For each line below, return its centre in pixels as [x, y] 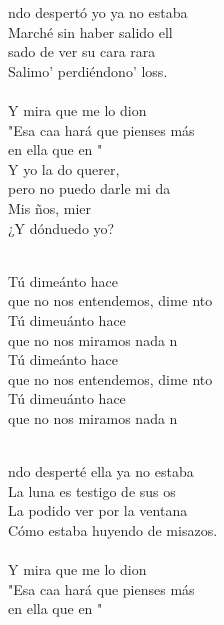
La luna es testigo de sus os [92, 490]
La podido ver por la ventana [98, 510]
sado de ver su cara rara [82, 51]
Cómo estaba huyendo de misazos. [113, 529]
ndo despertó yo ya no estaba [98, 12]
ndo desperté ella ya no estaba [101, 471]
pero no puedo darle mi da [89, 188]
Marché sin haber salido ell [90, 31]
